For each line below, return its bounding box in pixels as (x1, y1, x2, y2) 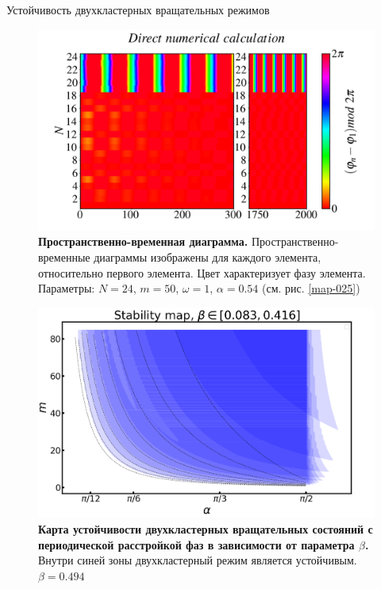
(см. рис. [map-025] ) (261, 280, 360, 296)
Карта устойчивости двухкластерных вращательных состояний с (38, 521, 373, 537)
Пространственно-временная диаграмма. (38, 233, 248, 250)
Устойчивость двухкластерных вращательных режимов (6, 2, 270, 17)
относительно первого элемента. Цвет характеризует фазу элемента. (38, 264, 366, 281)
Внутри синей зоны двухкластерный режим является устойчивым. (38, 552, 357, 568)
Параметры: (38, 280, 95, 296)
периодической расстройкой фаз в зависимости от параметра (38, 536, 355, 553)
